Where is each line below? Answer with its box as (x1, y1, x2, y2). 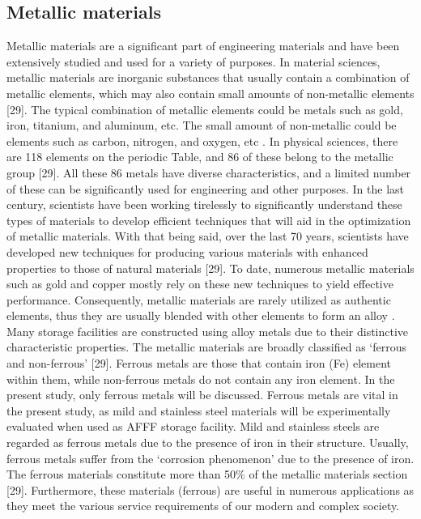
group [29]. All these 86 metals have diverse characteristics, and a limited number (6, 164, 411, 181)
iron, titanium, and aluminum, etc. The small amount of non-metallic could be (6, 117, 397, 134)
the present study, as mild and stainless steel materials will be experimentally (6, 402, 391, 419)
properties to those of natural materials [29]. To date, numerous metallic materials (6, 259, 415, 276)
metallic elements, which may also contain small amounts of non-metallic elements (6, 84, 415, 101)
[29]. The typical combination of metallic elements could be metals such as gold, (6, 100, 403, 117)
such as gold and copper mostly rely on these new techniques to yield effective (6, 275, 393, 292)
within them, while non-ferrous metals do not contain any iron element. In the (6, 370, 395, 387)
